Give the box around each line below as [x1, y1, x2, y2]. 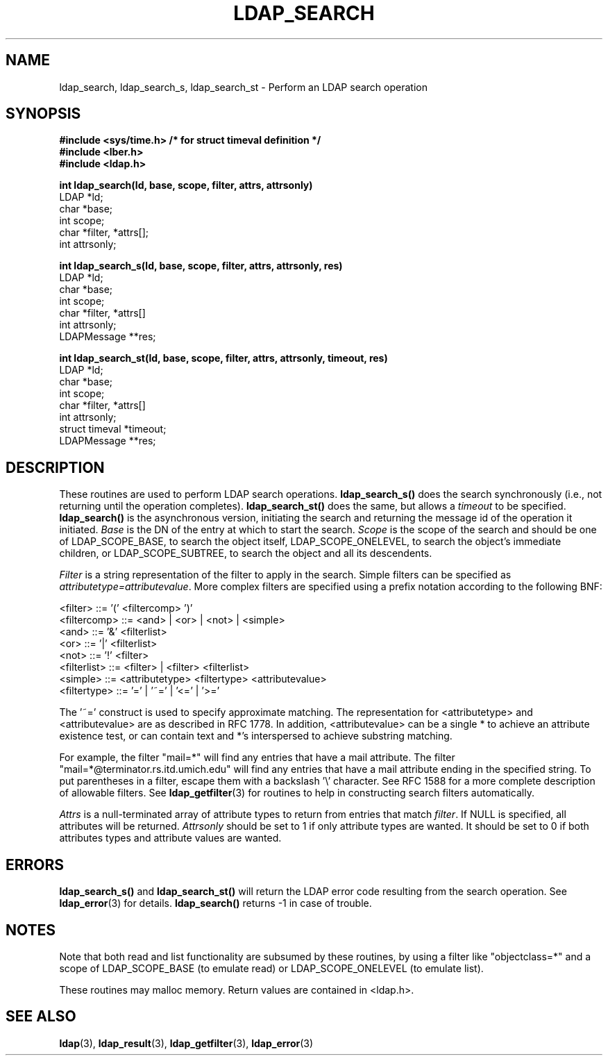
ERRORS [6, 855, 65, 874]
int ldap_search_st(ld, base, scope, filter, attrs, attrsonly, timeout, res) [59, 352, 388, 365]
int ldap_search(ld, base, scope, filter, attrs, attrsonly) [59, 179, 313, 192]
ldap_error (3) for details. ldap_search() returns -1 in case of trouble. [59, 897, 372, 910]
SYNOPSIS [6, 105, 81, 123]
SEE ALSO [6, 1008, 76, 1026]
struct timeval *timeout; [59, 423, 167, 435]
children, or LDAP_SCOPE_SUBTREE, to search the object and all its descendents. [59, 547, 432, 560]
